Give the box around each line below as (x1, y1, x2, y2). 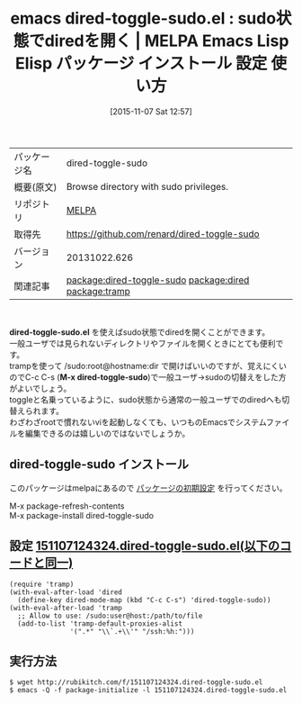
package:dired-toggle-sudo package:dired (66, 274, 250, 286)
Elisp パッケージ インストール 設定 (14, 53, 268, 74)
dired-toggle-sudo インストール (9, 456, 189, 473)
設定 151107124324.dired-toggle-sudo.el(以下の (9, 538, 280, 554)
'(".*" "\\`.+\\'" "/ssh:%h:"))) (69, 627, 195, 636)
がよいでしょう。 (9, 383, 72, 393)
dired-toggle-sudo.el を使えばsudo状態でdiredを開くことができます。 (9, 326, 271, 338)
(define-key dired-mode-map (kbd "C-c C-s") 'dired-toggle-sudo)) (17, 595, 271, 604)
